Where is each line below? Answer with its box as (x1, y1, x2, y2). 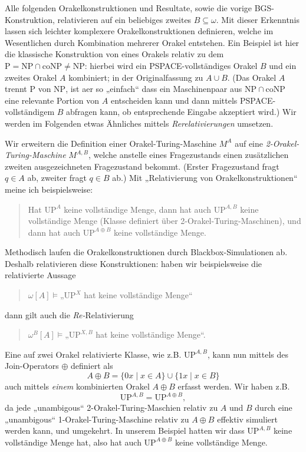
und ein (269, 59, 297, 71)
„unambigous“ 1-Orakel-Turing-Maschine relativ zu (5, 413, 189, 425)
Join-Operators (5, 359, 59, 372)
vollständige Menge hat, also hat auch (5, 435, 142, 448)
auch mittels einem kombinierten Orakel (5, 380, 150, 392)
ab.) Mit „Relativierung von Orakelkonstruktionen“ (112, 171, 298, 184)
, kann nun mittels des (207, 348, 289, 360)
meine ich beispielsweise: (5, 183, 93, 195)
